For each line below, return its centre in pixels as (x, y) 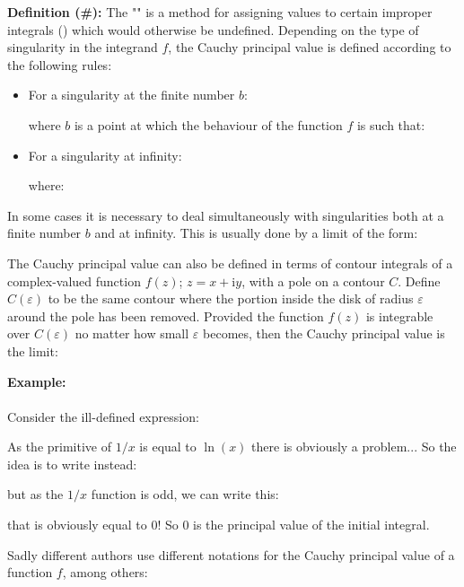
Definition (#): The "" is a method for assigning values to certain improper (220, 12)
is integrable (399, 315)
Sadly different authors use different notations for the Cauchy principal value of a (231, 554)
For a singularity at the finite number (131, 95)
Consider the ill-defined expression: (103, 416)
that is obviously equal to (77, 525)
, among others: (105, 572)
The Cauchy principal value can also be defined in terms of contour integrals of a (230, 263)
